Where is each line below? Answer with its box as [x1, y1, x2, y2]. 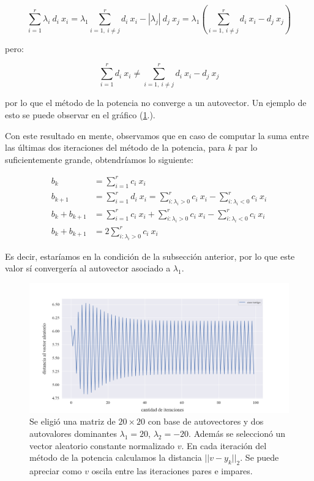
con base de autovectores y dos [148, 415, 264, 428]
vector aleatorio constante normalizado [29, 439, 175, 452]
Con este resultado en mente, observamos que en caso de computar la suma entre [5, 129, 309, 142]
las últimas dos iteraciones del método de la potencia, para [5, 141, 225, 154]
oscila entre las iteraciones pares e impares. [91, 464, 253, 477]
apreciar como [29, 464, 82, 477]
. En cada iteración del [181, 439, 267, 452]
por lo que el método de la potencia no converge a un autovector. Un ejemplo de [5, 96, 307, 109]
